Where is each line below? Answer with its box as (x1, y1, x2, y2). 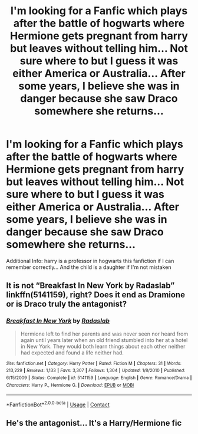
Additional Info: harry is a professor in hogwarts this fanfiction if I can (6, 257, 174, 264)
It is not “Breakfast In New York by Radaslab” (6, 281, 175, 291)
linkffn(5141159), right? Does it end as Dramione (6, 290, 186, 300)
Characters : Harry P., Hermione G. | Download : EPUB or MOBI (6, 382, 134, 388)
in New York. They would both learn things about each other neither (20, 343, 186, 350)
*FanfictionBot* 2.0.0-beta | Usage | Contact (6, 400, 110, 408)
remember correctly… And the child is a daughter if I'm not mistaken (6, 264, 171, 271)
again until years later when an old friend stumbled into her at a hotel (20, 336, 188, 343)
